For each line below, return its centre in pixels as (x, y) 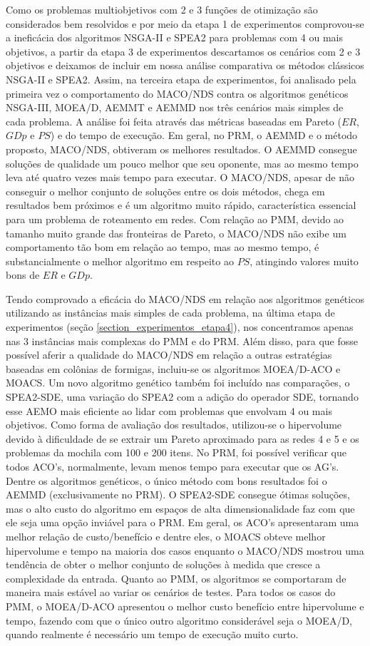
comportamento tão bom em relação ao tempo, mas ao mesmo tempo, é (163, 247)
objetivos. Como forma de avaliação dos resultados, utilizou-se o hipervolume (174, 425)
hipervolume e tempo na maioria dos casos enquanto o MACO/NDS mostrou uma (185, 550)
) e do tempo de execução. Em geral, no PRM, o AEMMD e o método (204, 135)
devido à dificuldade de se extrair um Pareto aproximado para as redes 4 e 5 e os (183, 438)
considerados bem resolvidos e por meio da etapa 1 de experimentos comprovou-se (185, 23)
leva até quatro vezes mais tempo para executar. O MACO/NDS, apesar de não (180, 177)
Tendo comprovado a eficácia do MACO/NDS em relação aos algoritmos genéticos (185, 298)
